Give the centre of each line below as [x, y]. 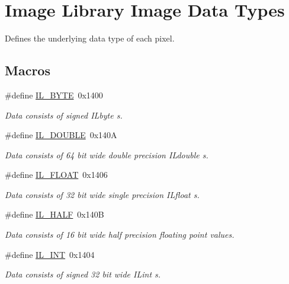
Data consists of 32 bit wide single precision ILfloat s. [102, 194]
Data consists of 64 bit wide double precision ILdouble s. [107, 154]
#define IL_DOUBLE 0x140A [61, 135]
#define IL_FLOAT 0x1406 [56, 175]
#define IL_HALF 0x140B [54, 214]
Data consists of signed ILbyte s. [64, 115]
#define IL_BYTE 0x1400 [54, 95]
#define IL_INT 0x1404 [50, 254]
